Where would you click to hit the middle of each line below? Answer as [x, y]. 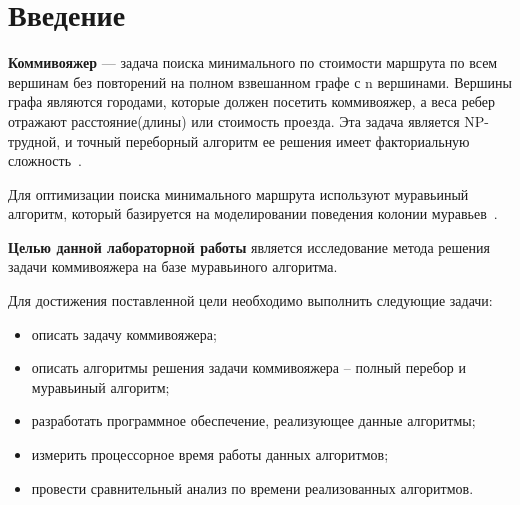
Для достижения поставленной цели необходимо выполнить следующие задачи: [250, 300]
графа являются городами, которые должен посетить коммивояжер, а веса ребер [251, 101]
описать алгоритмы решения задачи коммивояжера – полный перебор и [248, 367]
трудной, [34, 140]
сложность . [45, 160]
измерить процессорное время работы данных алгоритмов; [210, 454]
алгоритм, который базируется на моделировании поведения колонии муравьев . [253, 213]
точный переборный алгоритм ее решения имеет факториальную [273, 140]
